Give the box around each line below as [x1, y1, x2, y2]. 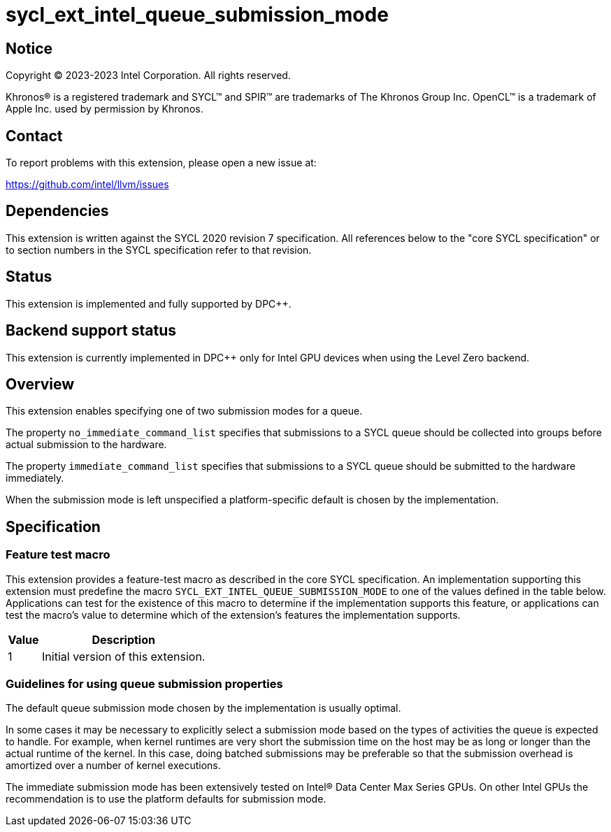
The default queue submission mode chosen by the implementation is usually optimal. [6, 702, 401, 715]
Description [92, 632, 155, 647]
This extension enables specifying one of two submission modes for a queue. [6, 405, 363, 417]
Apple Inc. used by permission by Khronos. [6, 103, 203, 115]
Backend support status [6, 322, 177, 340]
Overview [6, 375, 75, 393]
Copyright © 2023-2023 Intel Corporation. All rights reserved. [6, 69, 291, 82]
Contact [6, 127, 63, 145]
